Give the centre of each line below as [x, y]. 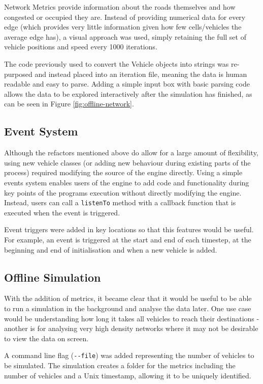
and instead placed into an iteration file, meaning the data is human [141, 74]
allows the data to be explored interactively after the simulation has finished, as [128, 93]
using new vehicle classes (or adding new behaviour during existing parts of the [127, 162]
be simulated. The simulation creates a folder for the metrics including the [120, 365]
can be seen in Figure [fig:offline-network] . [69, 104]
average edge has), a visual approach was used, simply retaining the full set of [125, 36]
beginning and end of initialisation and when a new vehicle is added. [111, 249]
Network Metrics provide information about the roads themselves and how [120, 7]
